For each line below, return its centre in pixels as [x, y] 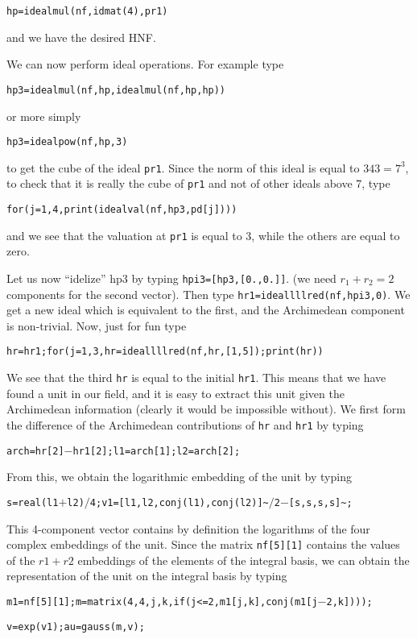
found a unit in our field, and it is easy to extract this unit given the [175, 393]
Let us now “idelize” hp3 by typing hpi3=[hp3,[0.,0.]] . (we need [171, 278]
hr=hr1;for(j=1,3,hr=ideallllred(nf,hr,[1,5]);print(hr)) [165, 352]
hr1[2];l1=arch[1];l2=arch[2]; [157, 451]
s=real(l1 [33, 502]
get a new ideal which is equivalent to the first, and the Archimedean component [206, 310]
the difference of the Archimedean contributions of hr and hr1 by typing [185, 424]
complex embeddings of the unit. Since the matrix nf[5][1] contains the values [203, 544]
